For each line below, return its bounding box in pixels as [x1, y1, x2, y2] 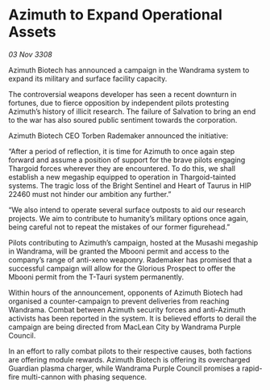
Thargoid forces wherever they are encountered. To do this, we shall [8, 163, 236, 173]
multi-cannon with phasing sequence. [21, 371, 147, 381]
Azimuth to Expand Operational [8, 6, 223, 24]
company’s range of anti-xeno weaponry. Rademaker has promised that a [8, 254, 252, 264]
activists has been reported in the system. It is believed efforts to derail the [8, 313, 257, 323]
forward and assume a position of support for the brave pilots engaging [8, 155, 246, 165]
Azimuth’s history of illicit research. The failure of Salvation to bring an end [8, 107, 256, 116]
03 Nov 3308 [8, 49, 52, 59]
